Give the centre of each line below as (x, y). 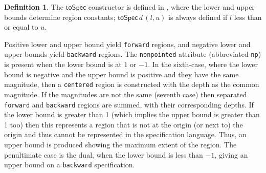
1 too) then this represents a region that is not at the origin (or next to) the (124, 124)
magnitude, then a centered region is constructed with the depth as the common (132, 84)
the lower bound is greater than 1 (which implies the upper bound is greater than (132, 114)
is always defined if (198, 17)
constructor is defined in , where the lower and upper (171, 7)
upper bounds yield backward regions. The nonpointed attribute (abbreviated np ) (133, 54)
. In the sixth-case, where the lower (203, 64)
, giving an (231, 154)
